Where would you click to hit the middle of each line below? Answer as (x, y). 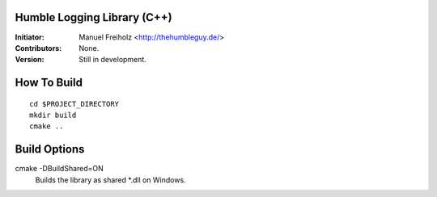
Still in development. (113, 60)
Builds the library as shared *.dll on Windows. (110, 180)
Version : (30, 60)
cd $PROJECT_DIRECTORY (74, 104)
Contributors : (38, 48)
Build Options (50, 149)
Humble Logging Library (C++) (94, 17)
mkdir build (53, 115)
